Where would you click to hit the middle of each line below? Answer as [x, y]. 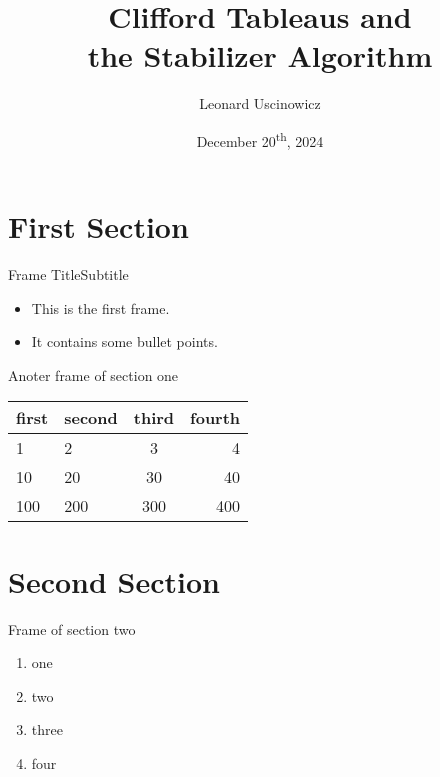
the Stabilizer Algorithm [260, 55]
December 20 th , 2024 [260, 139]
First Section [98, 226]
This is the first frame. [100, 307]
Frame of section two [72, 628]
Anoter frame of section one [93, 374]
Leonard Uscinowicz [260, 103]
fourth [215, 418]
